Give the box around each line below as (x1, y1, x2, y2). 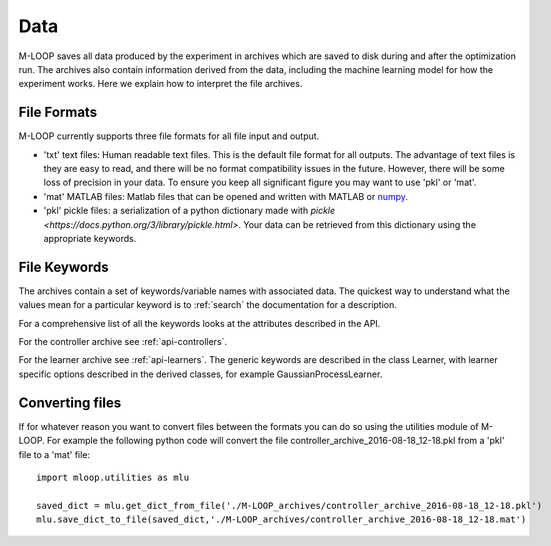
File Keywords (18, 258, 109, 275)
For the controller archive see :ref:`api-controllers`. (18, 336, 228, 348)
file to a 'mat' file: (18, 448, 90, 460)
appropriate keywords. (43, 232, 137, 244)
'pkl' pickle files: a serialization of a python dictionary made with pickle (43, 205, 336, 217)
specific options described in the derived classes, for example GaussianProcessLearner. (18, 368, 383, 380)
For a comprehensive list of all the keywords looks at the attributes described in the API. (18, 317, 381, 329)
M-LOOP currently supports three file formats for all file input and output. (18, 130, 320, 142)
